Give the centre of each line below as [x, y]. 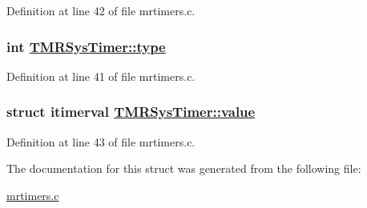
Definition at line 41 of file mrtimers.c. [101, 76]
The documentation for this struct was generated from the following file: [184, 168]
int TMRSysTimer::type [86, 46]
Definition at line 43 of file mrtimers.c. [101, 141]
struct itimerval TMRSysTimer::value [131, 112]
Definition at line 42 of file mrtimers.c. [101, 10]
